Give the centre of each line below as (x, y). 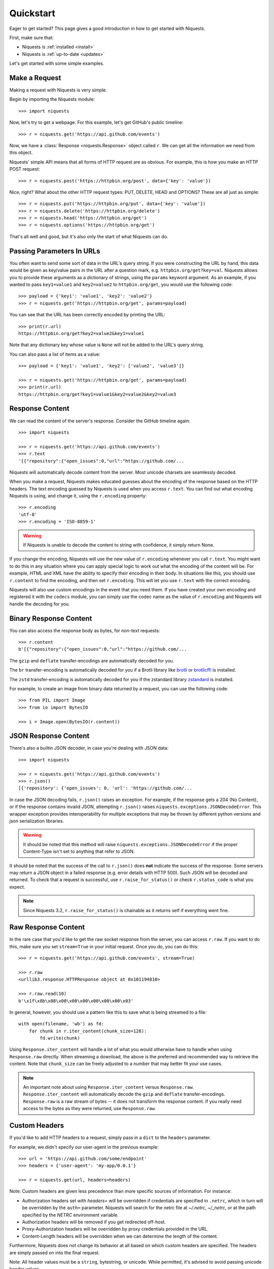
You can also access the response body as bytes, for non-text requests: (85, 630)
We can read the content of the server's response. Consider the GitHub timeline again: (100, 421)
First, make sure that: (31, 38)
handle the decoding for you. (40, 604)
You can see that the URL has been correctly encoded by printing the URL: (87, 315)
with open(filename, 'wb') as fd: (61, 1024)
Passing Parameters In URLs (55, 251)
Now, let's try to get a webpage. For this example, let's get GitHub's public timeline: (96, 122)
